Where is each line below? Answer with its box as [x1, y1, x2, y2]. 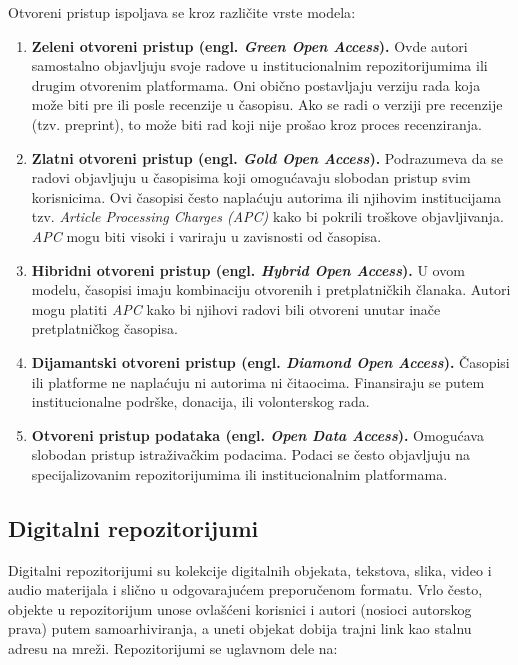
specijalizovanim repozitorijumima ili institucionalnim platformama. [31, 463, 448, 484]
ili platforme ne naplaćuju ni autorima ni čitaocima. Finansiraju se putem [31, 371, 485, 392]
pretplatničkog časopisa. [31, 318, 178, 339]
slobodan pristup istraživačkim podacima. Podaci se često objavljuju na [31, 444, 470, 465]
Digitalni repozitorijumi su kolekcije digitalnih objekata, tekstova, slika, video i [8, 559, 492, 580]
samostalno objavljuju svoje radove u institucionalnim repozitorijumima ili [31, 55, 488, 76]
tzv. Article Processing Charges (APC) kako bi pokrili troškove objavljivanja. [31, 206, 504, 227]
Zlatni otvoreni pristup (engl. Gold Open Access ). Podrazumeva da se [31, 147, 503, 168]
